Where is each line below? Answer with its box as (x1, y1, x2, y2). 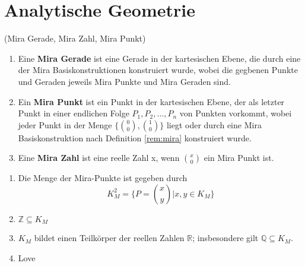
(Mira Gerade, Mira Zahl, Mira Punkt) (4, 32, 146, 45)
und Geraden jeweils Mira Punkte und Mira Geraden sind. (18, 75, 231, 87)
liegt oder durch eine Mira (166, 118, 262, 131)
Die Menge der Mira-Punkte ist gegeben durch (18, 172, 188, 184)
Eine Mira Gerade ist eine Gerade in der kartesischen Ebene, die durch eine (18, 52, 301, 64)
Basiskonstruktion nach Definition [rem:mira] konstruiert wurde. (18, 131, 252, 144)
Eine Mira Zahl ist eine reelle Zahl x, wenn (18, 151, 180, 164)
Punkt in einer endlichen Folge (18, 107, 129, 119)
